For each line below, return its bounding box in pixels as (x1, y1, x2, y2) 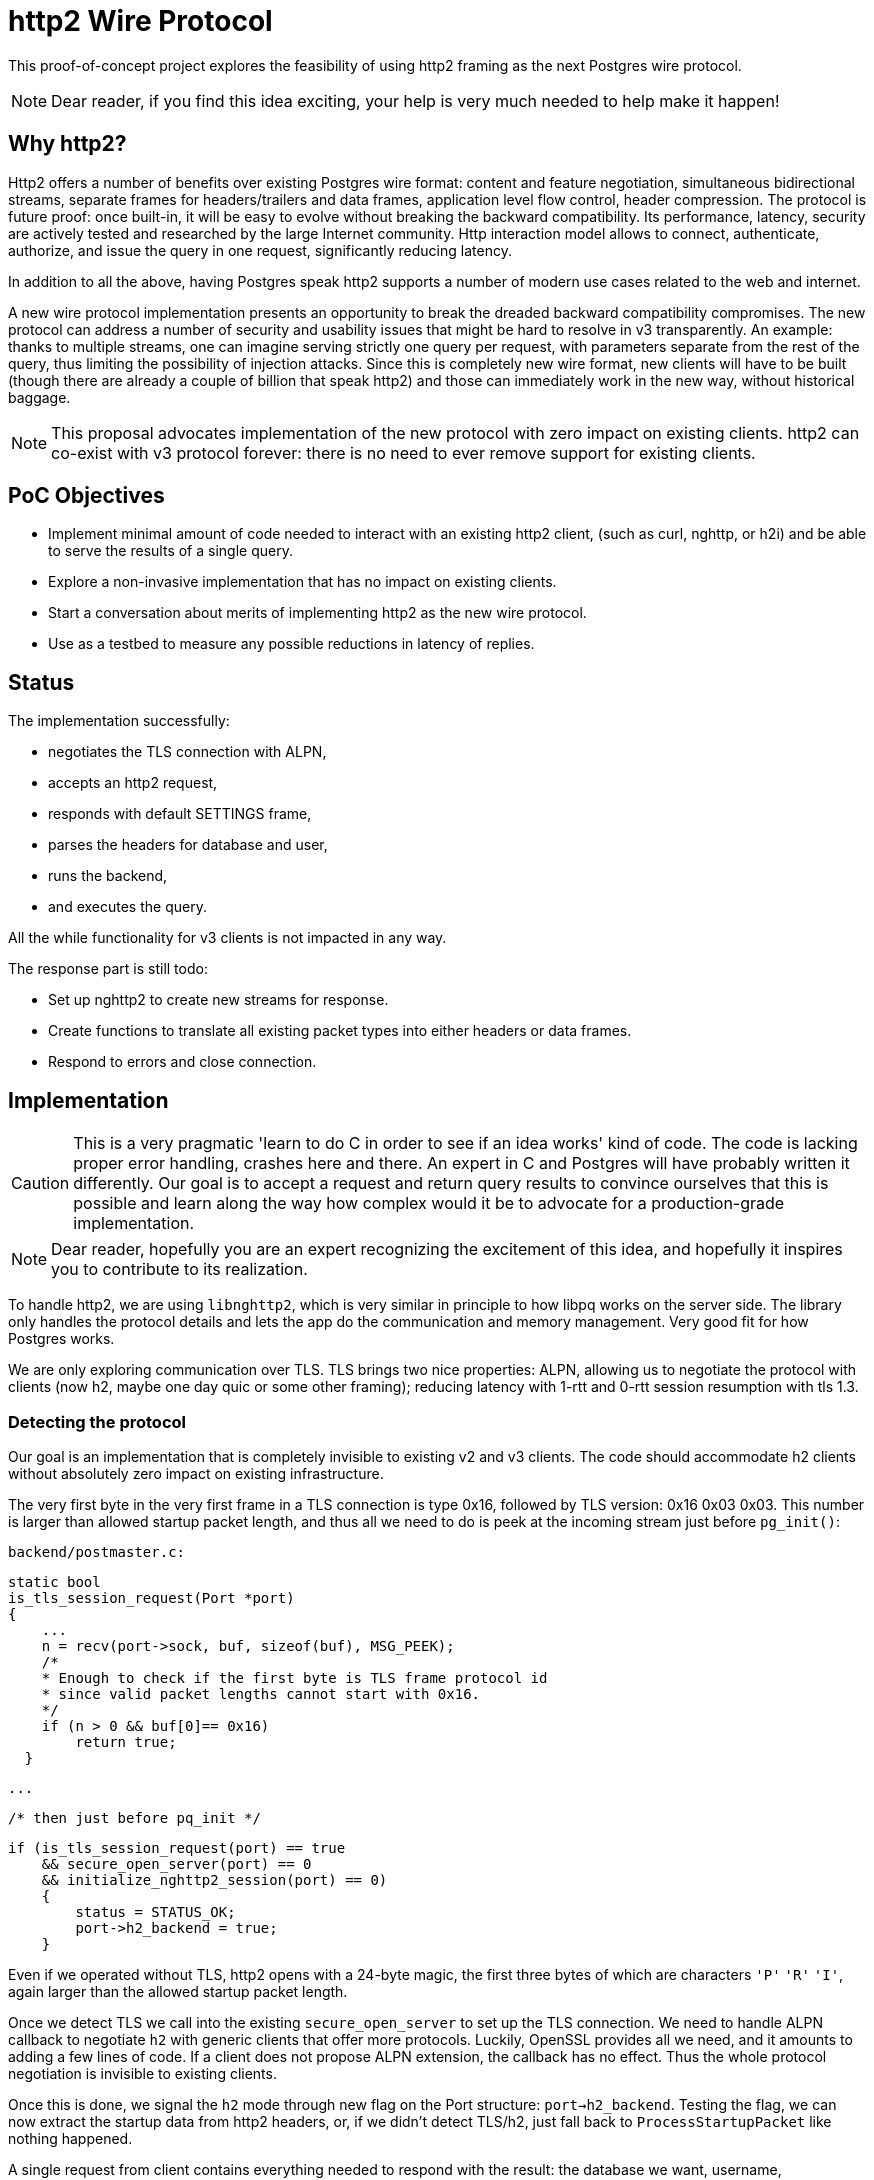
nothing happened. (8, 2129, 133, 2147)
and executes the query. (48, 898, 207, 916)
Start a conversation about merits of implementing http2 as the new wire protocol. (48, 604, 587, 622)
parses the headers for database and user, (48, 836, 328, 854)
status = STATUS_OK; (75, 1903, 236, 1920)
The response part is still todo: (8, 960, 208, 978)
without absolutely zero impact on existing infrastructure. (8, 1464, 384, 1482)
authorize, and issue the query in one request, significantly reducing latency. (8, 241, 512, 259)
